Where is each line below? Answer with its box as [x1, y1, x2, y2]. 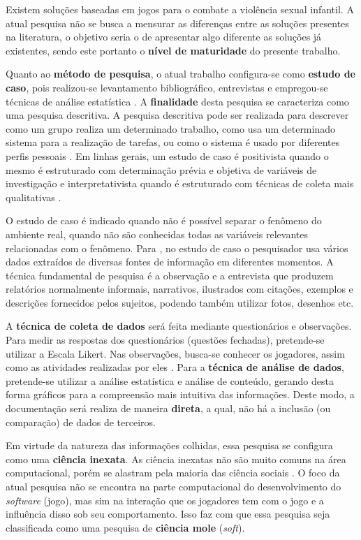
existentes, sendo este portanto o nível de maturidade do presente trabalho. [6, 43, 341, 57]
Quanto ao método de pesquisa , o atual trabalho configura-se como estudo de [6, 66, 355, 81]
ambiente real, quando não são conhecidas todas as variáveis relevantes [6, 226, 308, 241]
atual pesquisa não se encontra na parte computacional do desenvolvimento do [6, 479, 341, 493]
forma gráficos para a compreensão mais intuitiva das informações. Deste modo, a [6, 387, 355, 402]
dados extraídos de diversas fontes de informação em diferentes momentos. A [6, 254, 334, 269]
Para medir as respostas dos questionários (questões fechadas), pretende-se [6, 333, 325, 347]
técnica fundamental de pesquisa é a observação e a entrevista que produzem [6, 268, 334, 282]
